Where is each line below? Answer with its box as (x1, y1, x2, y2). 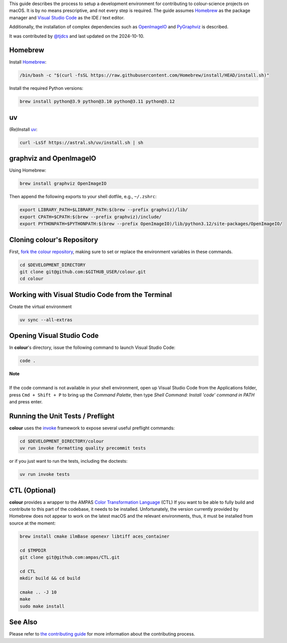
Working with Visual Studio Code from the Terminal (9, 290, 172, 299)
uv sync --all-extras (19, 317, 73, 322)
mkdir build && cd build (19, 576, 81, 581)
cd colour (19, 276, 44, 282)
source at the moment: (9, 520, 56, 526)
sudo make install (19, 603, 65, 609)
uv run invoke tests (19, 472, 70, 477)
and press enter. (9, 398, 43, 404)
